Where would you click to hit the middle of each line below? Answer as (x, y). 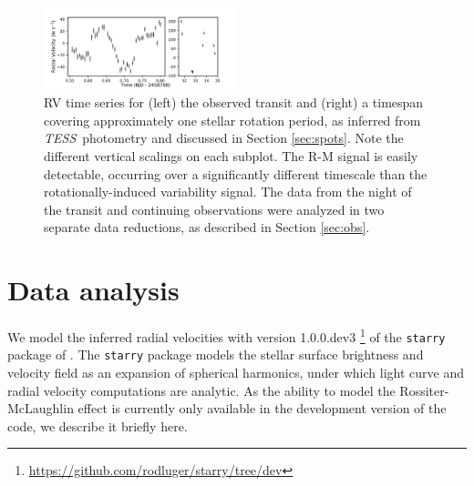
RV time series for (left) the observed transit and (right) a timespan (234, 102)
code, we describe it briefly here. (98, 425)
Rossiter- (424, 390)
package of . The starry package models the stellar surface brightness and (216, 354)
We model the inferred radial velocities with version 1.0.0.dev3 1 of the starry (227, 335)
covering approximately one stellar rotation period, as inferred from (232, 120)
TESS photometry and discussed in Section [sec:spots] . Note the (224, 138)
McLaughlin (41, 408)
